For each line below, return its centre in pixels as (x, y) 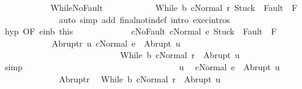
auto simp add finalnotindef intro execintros (144, 19)
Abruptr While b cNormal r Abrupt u (140, 78)
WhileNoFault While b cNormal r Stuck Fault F (174, 7)
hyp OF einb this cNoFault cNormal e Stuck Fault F (141, 31)
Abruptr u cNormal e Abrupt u (116, 43)
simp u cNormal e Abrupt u (142, 66)
